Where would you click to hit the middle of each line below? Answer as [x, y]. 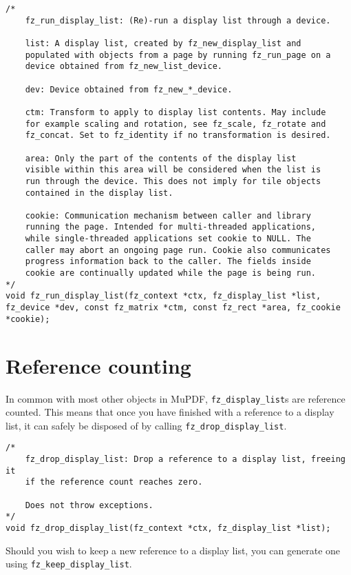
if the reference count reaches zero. [114, 482]
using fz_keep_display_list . [69, 564]
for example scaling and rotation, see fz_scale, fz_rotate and [175, 124]
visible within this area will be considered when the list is [173, 170]
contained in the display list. [99, 193]
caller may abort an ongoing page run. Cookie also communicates [178, 250]
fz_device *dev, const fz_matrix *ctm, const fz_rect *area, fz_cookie [173, 308]
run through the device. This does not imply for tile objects [173, 181]
